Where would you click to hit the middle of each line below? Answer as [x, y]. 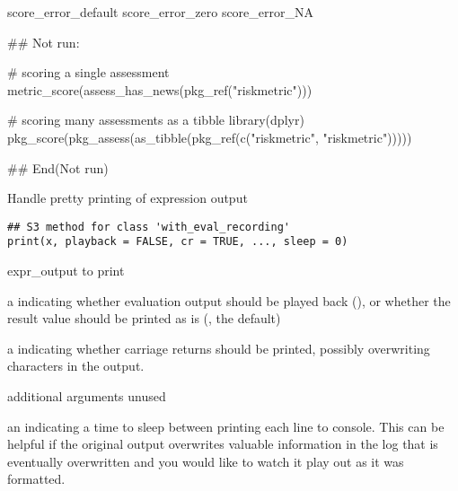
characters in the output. [76, 366]
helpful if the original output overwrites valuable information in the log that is [223, 444]
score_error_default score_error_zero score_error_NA [160, 12]
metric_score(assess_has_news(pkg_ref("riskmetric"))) [160, 89]
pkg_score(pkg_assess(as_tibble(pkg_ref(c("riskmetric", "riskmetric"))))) [210, 137]
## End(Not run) [58, 167]
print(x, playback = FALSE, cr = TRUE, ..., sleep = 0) [178, 242]
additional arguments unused [87, 396]
